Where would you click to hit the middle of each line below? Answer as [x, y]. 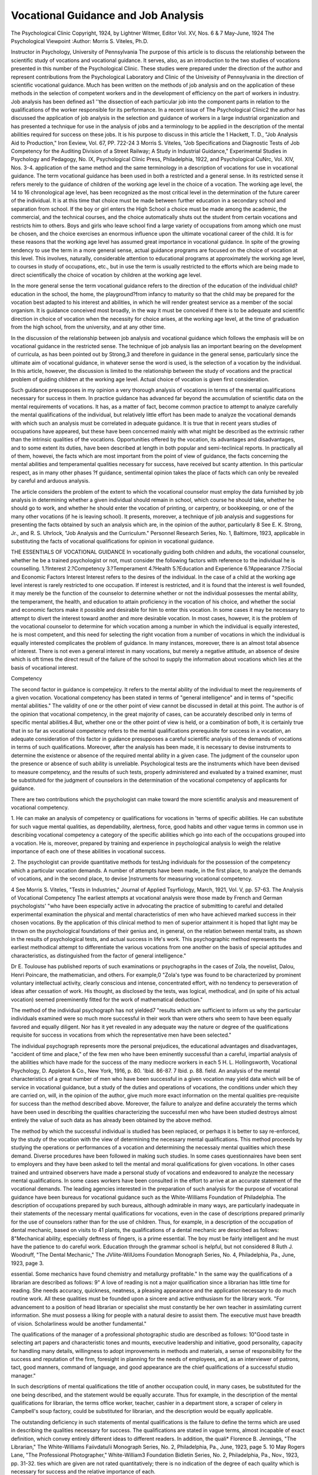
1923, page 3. [27, 1263]
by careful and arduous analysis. [51, 481]
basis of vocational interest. [44, 667]
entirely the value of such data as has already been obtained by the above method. [111, 1120]
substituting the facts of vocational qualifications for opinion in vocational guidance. [112, 541]
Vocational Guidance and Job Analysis [107, 15]
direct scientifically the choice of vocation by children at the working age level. [106, 275]
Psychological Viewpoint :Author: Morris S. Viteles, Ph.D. [79, 41]
